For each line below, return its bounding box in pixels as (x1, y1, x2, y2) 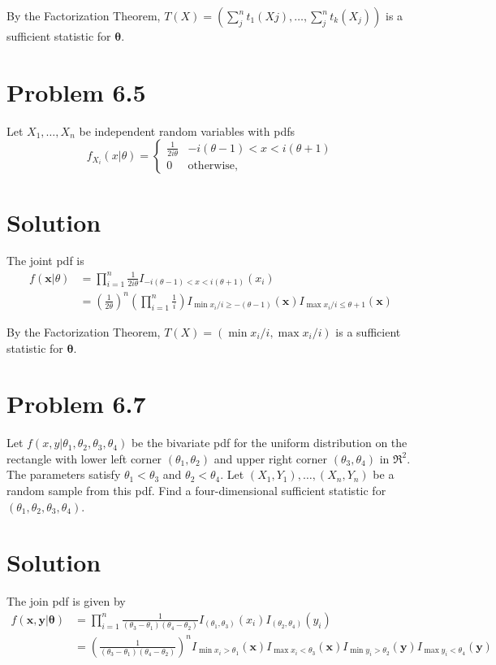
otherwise (188, 160, 235, 172)
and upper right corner (213, 450, 328, 467)
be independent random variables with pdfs (79, 122, 295, 139)
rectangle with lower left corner (6, 450, 162, 467)
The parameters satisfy (6, 466, 121, 483)
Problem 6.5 (6, 75, 146, 108)
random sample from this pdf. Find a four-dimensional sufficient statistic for (6, 482, 386, 498)
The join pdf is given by (6, 593, 126, 610)
